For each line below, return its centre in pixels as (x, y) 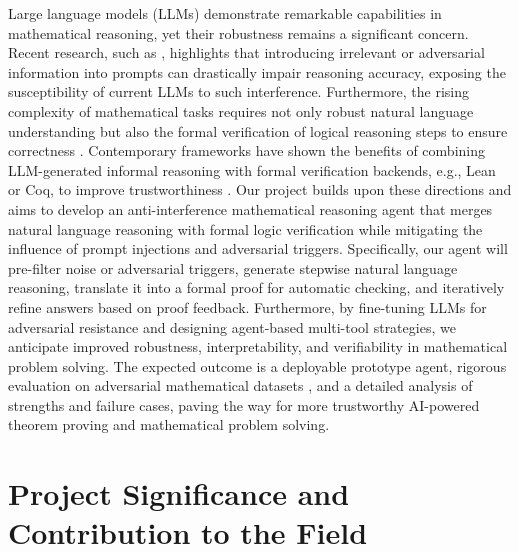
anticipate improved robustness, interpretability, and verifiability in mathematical (258, 346)
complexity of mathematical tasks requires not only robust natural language (241, 110)
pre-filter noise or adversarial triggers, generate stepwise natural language (233, 267)
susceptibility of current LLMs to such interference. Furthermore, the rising (238, 91)
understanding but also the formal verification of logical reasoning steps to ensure (258, 130)
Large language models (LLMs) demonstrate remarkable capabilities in (225, 13)
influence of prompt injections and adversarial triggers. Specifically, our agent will (258, 248)
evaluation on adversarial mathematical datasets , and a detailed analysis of (240, 385)
